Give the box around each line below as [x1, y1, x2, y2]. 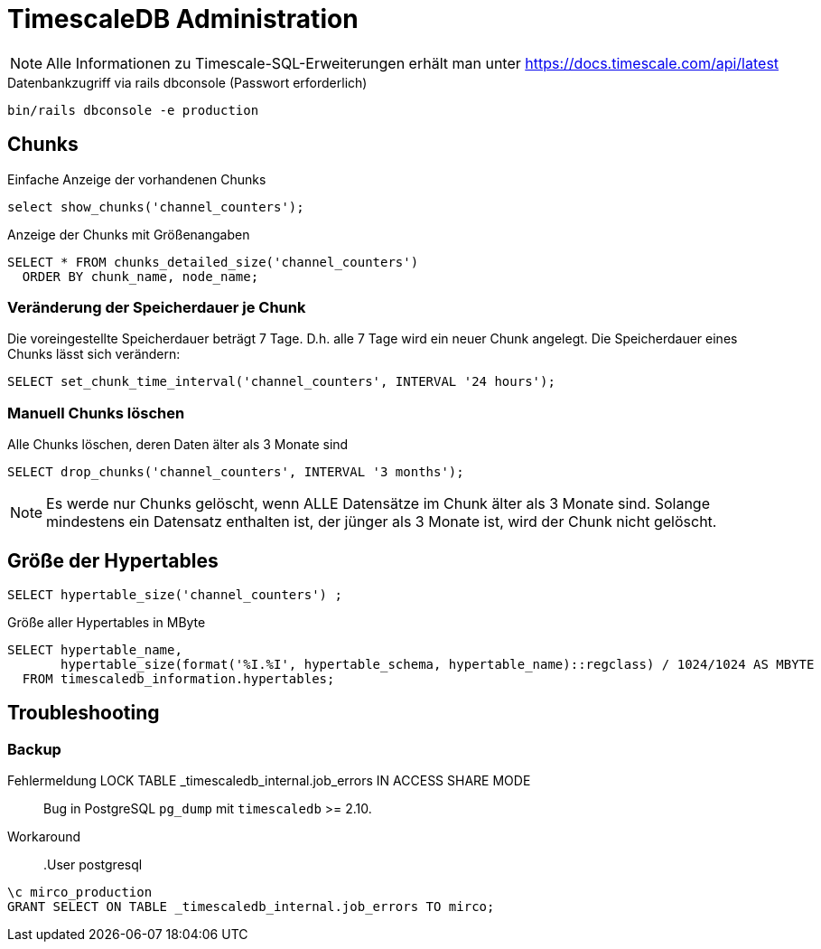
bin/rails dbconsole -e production [7, 102, 259, 117]
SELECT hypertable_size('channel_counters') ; [7, 587, 342, 602]
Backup [7, 739, 61, 758]
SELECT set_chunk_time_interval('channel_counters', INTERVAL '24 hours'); [7, 374, 555, 390]
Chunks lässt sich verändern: [7, 346, 181, 362]
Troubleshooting [7, 701, 160, 725]
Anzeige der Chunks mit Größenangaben [7, 226, 250, 242]
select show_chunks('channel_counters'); [7, 199, 304, 214]
